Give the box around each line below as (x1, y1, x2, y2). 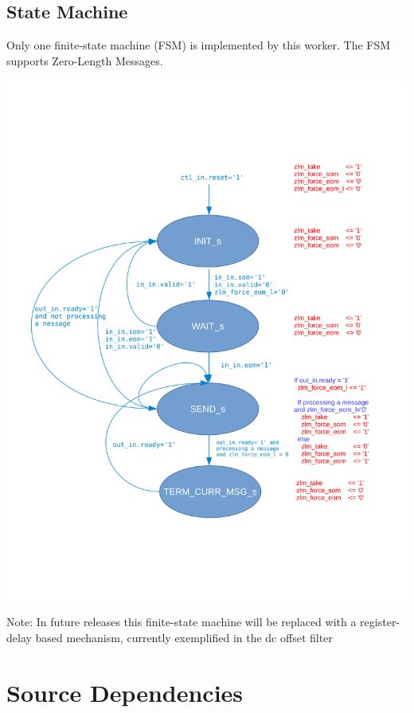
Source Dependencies (6, 676, 244, 708)
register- (360, 613, 400, 630)
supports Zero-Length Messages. (6, 52, 163, 69)
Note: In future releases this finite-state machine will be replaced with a (6, 613, 357, 630)
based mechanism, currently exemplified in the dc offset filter (35, 629, 333, 646)
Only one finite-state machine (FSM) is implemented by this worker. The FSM (6, 37, 391, 53)
